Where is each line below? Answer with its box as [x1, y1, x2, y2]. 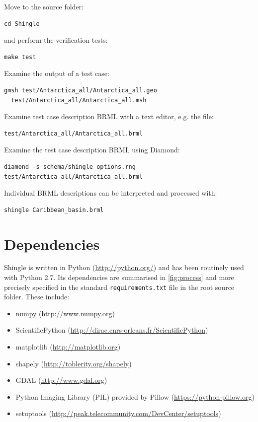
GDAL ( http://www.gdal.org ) [15, 375, 107, 385]
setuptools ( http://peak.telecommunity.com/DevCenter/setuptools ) [15, 408, 221, 419]
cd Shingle [4, 20, 40, 27]
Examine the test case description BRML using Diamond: [4, 144, 180, 155]
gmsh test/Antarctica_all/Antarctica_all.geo [4, 86, 157, 94]
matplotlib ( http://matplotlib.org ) [15, 342, 121, 352]
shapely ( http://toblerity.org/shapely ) [15, 358, 132, 368]
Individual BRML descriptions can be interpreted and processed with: [4, 188, 217, 198]
